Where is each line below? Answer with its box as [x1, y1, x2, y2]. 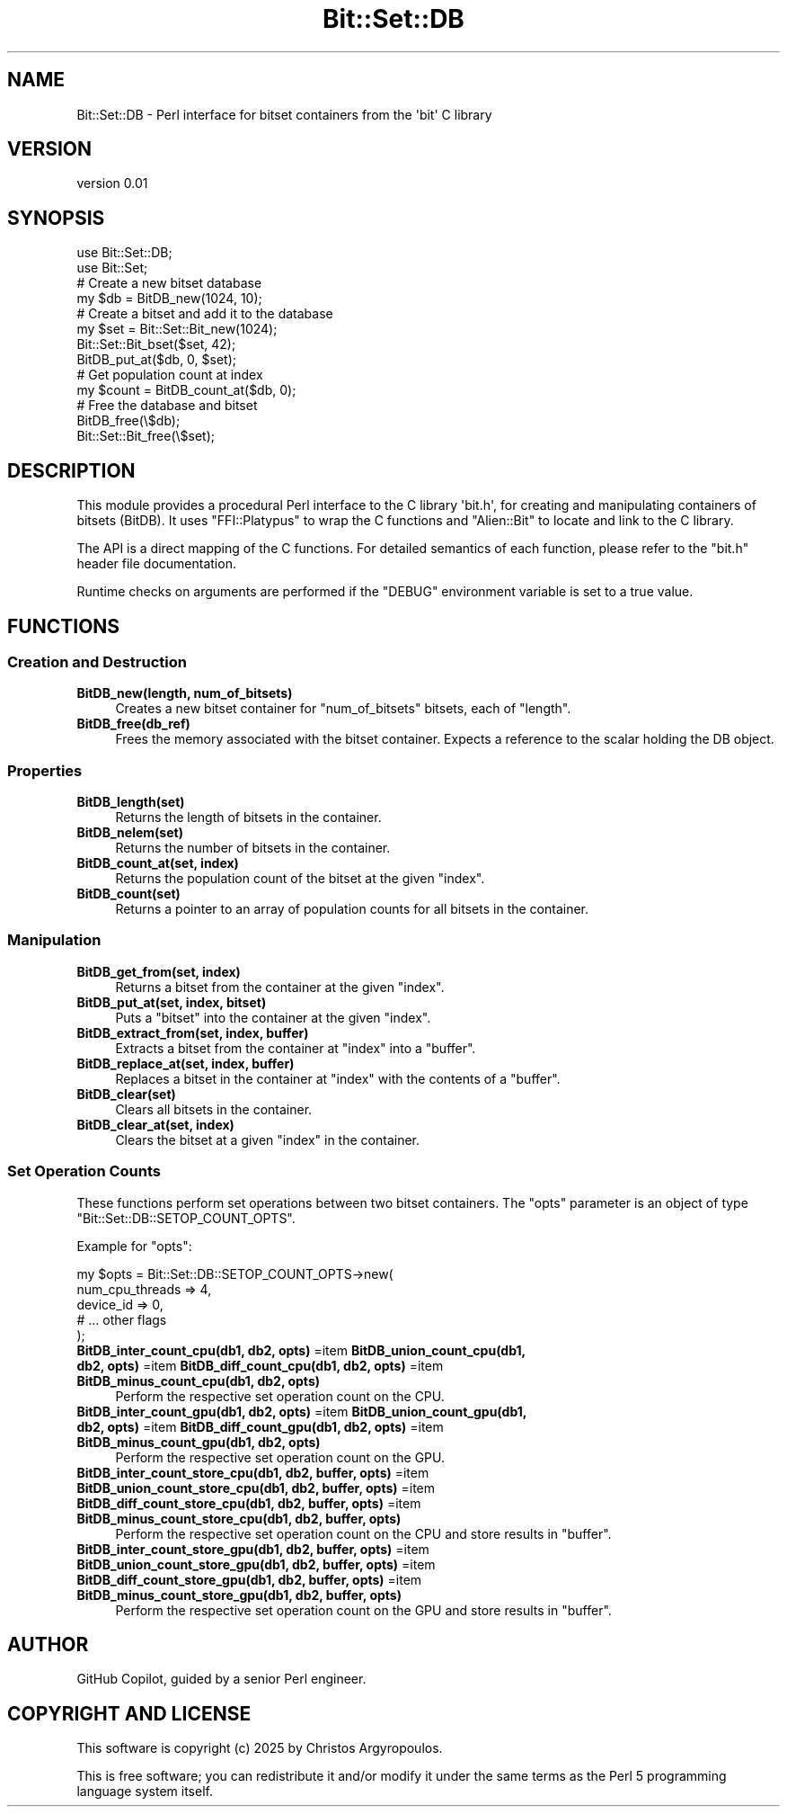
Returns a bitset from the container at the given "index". [115, 978, 445, 995]
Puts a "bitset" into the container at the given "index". [115, 1009, 431, 1025]
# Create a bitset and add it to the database [76, 306, 333, 322]
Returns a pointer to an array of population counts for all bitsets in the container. [115, 901, 589, 917]
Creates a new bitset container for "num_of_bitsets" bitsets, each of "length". [115, 701, 571, 717]
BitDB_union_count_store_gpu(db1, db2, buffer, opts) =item [76, 1556, 436, 1572]
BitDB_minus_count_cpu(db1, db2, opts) [76, 1372, 321, 1389]
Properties [7, 761, 83, 780]
